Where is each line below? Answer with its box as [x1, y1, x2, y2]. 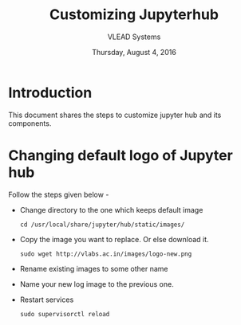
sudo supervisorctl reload [19, 310, 110, 318]
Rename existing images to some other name [19, 264, 168, 273]
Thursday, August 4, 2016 [91, 47, 177, 57]
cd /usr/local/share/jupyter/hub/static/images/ [19, 221, 185, 229]
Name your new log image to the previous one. [19, 279, 174, 288]
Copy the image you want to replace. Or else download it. [19, 234, 209, 244]
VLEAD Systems [107, 32, 161, 41]
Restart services [19, 295, 74, 304]
